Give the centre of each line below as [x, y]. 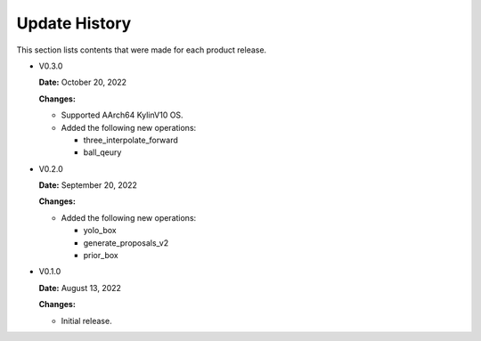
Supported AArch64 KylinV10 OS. [122, 115]
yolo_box [100, 231]
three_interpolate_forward [130, 140]
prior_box [101, 256]
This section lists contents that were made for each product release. [142, 50]
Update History [74, 23]
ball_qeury [102, 152]
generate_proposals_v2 [126, 243]
